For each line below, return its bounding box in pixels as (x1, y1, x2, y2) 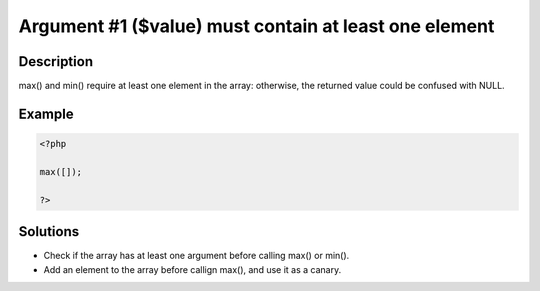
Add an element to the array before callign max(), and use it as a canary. (43, 263, 342, 275)
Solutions (18, 223, 80, 240)
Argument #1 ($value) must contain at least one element (18, 15, 495, 37)
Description (18, 53, 94, 70)
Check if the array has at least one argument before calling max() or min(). (43, 250, 350, 262)
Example (18, 105, 74, 122)
